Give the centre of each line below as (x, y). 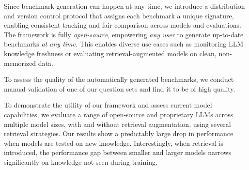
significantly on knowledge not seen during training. (81, 162)
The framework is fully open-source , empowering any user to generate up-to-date (124, 34)
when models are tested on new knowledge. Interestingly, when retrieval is (114, 143)
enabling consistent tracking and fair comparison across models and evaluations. (123, 25)
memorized (20, 63)
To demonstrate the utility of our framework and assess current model (108, 105)
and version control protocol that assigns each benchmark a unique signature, (119, 15)
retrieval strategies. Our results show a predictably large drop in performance (119, 133)
